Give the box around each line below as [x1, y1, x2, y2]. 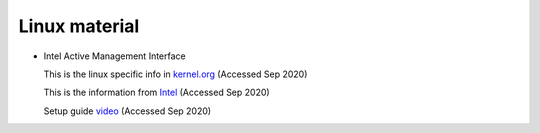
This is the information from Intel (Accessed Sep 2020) [43, 86, 270, 99]
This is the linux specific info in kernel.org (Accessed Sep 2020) [43, 68, 308, 80]
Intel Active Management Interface [43, 50, 187, 62]
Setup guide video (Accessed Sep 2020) [43, 105, 212, 117]
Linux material [18, 15, 140, 37]
